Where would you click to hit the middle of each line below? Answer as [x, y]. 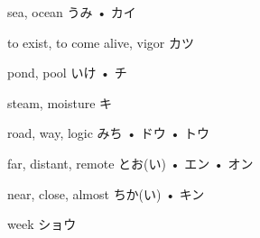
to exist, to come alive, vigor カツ [101, 42]
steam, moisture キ [60, 102]
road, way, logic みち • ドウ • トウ [109, 133]
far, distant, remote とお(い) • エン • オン [130, 163]
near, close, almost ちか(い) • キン [106, 193]
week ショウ [42, 224]
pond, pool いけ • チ [67, 73]
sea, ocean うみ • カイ [72, 12]
